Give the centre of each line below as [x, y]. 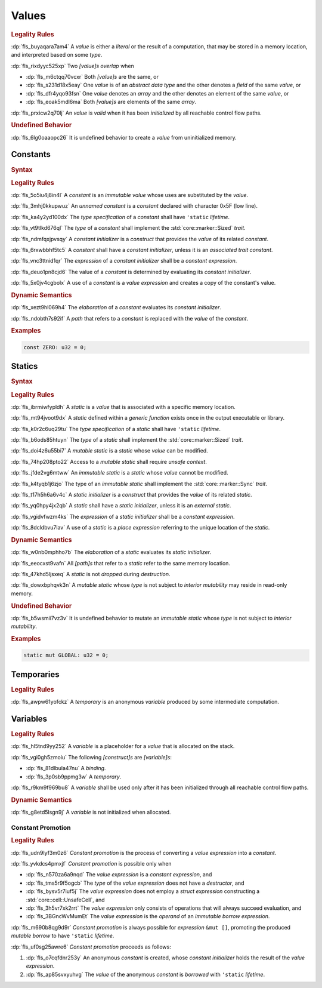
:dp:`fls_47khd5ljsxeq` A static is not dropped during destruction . [91, 574]
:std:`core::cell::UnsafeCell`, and [65, 900]
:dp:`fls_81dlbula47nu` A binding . [66, 768]
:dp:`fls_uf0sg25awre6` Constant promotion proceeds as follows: [91, 947]
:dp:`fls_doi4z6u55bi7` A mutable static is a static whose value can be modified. [109, 451]
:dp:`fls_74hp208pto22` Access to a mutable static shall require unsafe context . [109, 461]
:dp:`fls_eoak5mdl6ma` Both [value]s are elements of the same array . [111, 102]
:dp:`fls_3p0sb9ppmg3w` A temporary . [74, 777]
